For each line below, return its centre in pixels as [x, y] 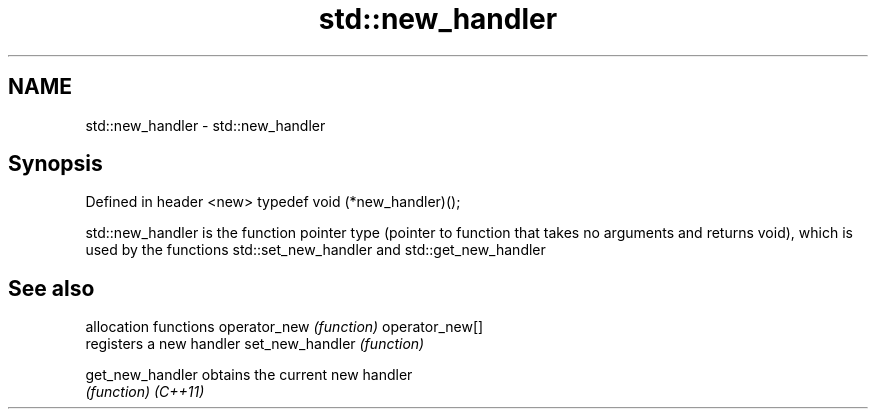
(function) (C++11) [145, 392]
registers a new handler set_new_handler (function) [255, 344]
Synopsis [55, 164]
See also [51, 288]
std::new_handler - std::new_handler [205, 125]
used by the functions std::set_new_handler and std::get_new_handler [315, 250]
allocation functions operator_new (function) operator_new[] [284, 327]
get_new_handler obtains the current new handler [249, 375]
